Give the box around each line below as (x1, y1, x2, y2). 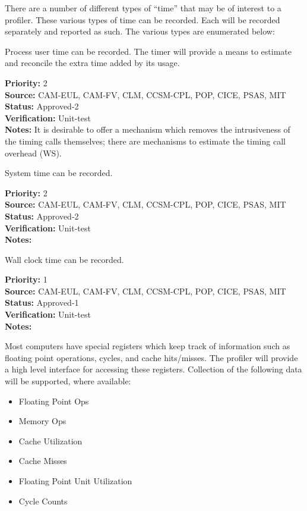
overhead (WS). (5, 146, 62, 159)
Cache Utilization (18, 434, 83, 447)
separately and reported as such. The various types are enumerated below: (5, 25, 275, 37)
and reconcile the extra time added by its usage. (5, 57, 180, 69)
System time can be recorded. (5, 167, 113, 179)
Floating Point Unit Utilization (18, 475, 132, 487)
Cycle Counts (18, 494, 68, 507)
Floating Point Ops (18, 394, 89, 407)
